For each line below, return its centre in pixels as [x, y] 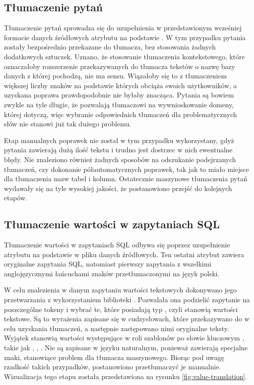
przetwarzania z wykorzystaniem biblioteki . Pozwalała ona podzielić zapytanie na [127, 300]
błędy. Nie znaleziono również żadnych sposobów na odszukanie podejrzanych [120, 159]
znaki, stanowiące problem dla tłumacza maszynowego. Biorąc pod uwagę [114, 357]
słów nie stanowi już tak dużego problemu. [68, 124]
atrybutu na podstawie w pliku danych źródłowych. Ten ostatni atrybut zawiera [124, 254]
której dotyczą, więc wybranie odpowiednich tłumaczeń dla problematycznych [121, 114]
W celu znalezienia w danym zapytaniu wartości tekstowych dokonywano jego [120, 290]
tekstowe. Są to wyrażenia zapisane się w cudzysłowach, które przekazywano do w [127, 319]
